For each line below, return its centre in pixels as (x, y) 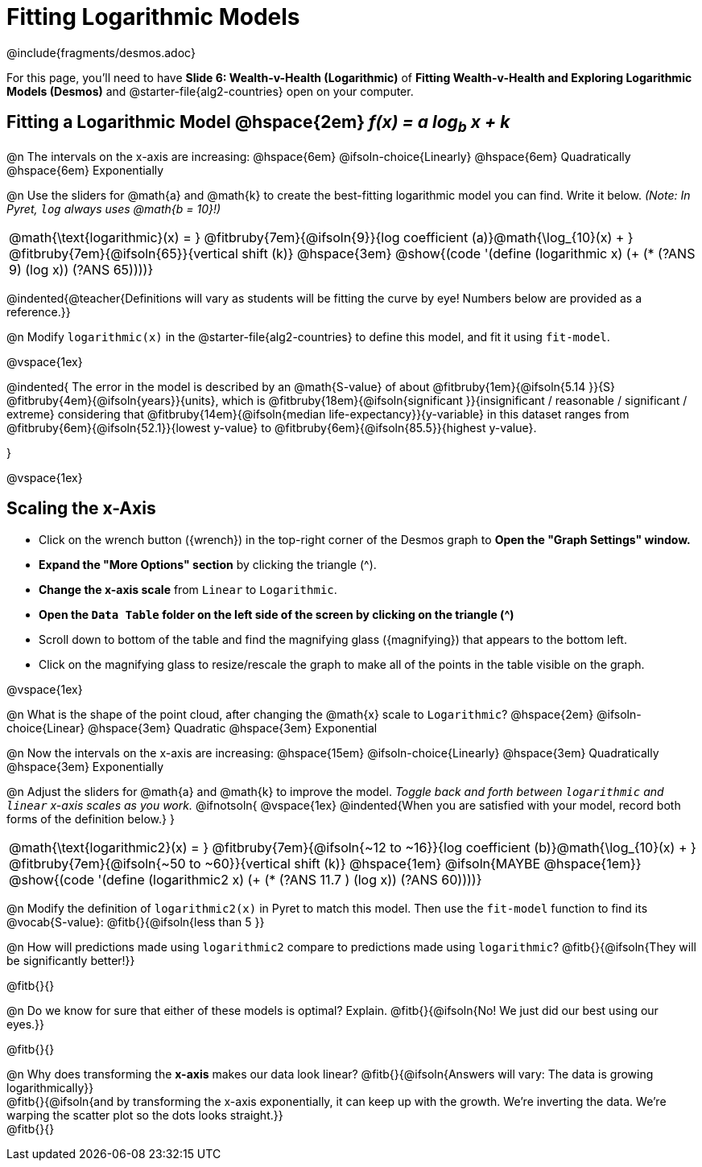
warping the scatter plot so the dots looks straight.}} (145, 1115)
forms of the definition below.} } (91, 819)
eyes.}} (26, 1024)
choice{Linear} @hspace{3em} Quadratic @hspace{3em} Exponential (192, 728)
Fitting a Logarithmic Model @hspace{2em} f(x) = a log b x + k (258, 124)
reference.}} (39, 311)
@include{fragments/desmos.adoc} (101, 52)
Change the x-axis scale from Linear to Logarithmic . (188, 589)
